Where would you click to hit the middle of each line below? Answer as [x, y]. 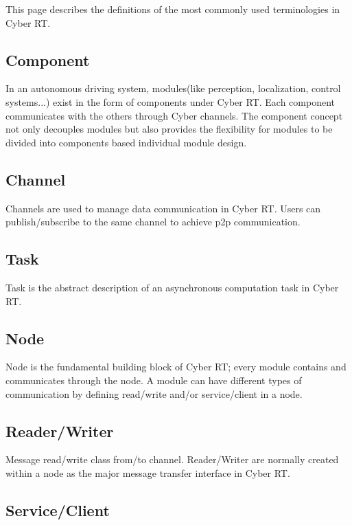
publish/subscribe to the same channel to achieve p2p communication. [153, 222]
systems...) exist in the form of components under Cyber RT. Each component [170, 101]
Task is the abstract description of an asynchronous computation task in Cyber [172, 287]
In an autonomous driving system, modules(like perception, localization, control [173, 88]
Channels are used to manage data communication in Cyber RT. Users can [163, 208]
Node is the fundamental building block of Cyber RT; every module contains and [176, 367]
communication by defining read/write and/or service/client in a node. [154, 393]
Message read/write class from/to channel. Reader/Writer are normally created [172, 459]
